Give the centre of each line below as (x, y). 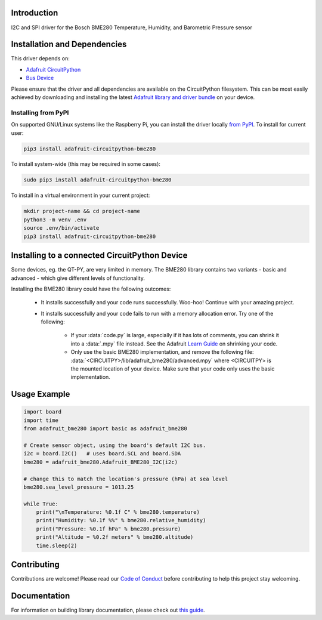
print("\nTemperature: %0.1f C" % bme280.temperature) (118, 512)
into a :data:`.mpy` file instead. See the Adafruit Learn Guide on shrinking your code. (174, 344)
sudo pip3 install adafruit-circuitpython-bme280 (97, 180)
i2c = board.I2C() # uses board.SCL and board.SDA (102, 454)
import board (43, 412)
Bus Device (40, 78)
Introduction (35, 13)
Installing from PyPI (40, 112)
